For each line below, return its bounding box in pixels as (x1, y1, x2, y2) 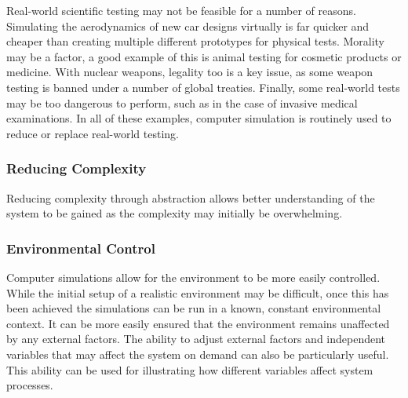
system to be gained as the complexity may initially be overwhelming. (6, 205, 343, 221)
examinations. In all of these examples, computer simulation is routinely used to (6, 110, 392, 126)
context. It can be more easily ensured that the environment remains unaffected (6, 315, 390, 331)
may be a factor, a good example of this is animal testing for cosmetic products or (6, 48, 402, 64)
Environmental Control (6, 238, 155, 257)
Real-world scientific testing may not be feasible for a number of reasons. (6, 2, 356, 18)
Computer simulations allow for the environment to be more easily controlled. (6, 268, 381, 285)
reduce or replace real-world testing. (6, 125, 179, 141)
